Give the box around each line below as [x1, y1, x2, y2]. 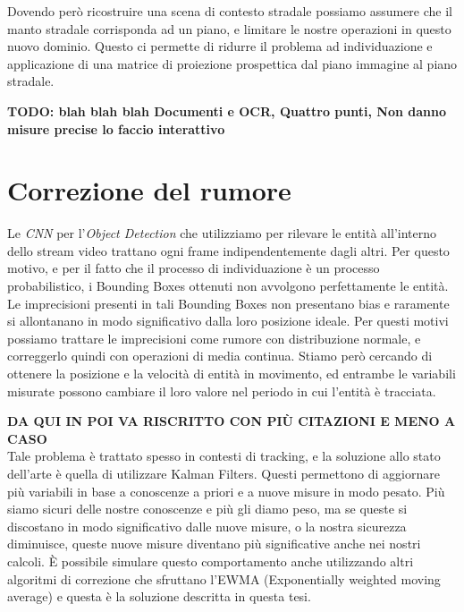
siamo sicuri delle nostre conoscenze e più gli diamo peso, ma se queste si [7, 499, 408, 518]
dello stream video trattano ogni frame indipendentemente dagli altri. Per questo [7, 241, 450, 259]
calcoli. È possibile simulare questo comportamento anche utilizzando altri [7, 551, 414, 570]
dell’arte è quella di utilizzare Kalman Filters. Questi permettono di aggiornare [7, 464, 440, 482]
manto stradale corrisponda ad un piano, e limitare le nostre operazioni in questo [7, 19, 451, 38]
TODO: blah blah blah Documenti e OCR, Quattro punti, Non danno [7, 101, 446, 120]
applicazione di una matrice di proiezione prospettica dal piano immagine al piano [7, 54, 458, 72]
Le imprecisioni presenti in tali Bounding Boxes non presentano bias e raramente [7, 293, 450, 312]
